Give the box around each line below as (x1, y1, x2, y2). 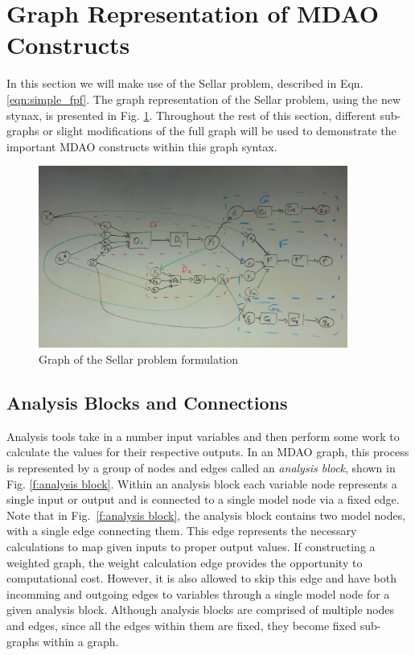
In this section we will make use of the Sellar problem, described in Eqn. (6, 75, 364, 92)
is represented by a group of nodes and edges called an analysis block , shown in (6, 459, 396, 476)
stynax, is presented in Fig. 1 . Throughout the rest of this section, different (6, 106, 376, 123)
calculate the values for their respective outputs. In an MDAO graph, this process (6, 443, 409, 460)
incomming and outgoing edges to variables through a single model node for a (6, 585, 390, 602)
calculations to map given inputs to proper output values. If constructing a (6, 538, 376, 554)
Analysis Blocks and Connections (6, 389, 288, 414)
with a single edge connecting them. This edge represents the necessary (6, 522, 357, 539)
